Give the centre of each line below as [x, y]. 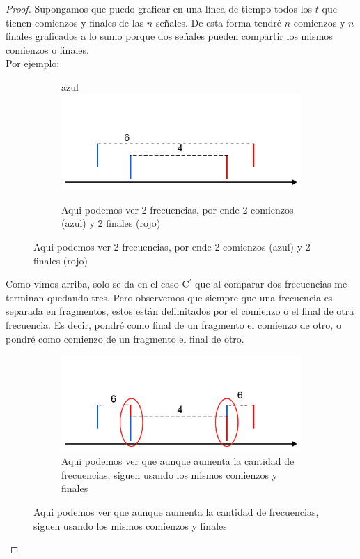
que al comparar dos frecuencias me [271, 284]
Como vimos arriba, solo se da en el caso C [97, 284]
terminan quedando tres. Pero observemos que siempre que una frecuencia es [169, 297]
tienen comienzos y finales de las [75, 22]
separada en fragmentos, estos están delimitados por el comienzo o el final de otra [180, 311]
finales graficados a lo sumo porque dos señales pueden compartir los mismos [169, 36]
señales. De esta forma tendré [219, 22]
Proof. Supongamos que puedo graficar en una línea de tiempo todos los [159, 8]
